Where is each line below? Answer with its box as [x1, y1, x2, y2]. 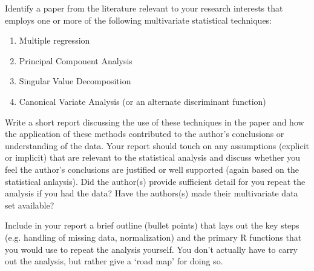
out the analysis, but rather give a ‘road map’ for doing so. [5, 255, 223, 267]
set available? [5, 198, 54, 211]
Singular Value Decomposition [19, 75, 131, 87]
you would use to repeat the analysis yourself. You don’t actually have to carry [5, 243, 298, 255]
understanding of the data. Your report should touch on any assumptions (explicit [5, 139, 310, 152]
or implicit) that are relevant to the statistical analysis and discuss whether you [5, 151, 300, 164]
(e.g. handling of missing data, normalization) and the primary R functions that [5, 230, 302, 243]
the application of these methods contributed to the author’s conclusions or [5, 127, 284, 140]
